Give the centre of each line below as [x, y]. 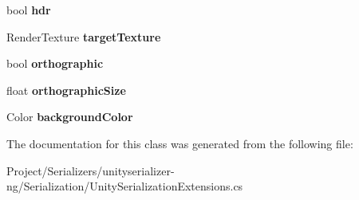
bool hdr [29, 10]
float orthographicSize [66, 90]
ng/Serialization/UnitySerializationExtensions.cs [125, 186]
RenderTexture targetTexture [84, 36]
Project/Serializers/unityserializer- [91, 170]
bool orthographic [55, 63]
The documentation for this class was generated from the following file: [180, 143]
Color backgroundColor [70, 117]
